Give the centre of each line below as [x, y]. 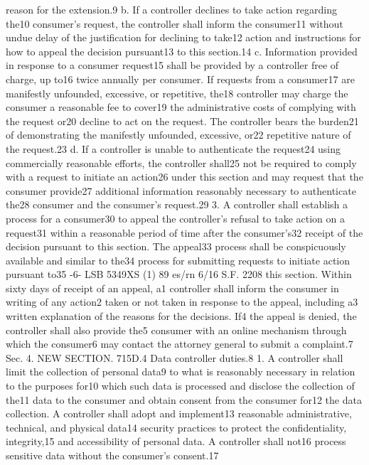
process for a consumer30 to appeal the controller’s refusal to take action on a [175, 218]
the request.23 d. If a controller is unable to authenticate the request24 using [173, 148]
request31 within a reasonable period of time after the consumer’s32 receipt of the [184, 232]
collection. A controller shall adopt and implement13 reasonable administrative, [179, 413]
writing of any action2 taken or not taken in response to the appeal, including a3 [182, 302]
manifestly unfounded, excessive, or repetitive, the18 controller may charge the [177, 93]
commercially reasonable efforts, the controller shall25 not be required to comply [181, 162]
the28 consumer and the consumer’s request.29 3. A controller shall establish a [177, 204]
